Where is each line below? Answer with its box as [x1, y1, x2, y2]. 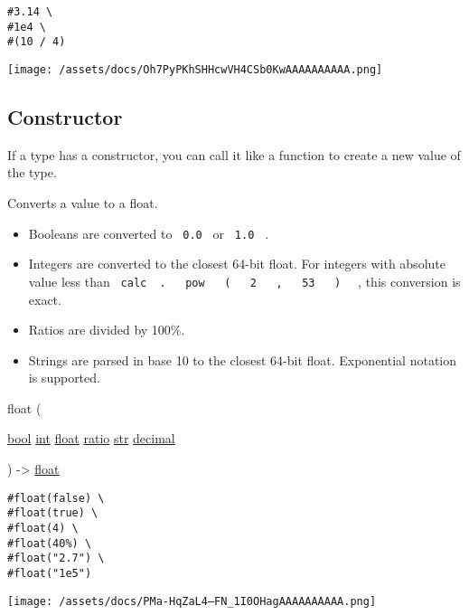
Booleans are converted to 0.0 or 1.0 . [28, 223, 269, 242]
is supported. [28, 368, 100, 387]
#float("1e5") [7, 566, 92, 580]
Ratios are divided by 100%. [28, 320, 185, 339]
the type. [7, 163, 57, 182]
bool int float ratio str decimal [7, 429, 175, 448]
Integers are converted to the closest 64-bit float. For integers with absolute [28, 254, 446, 273]
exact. [28, 289, 61, 308]
